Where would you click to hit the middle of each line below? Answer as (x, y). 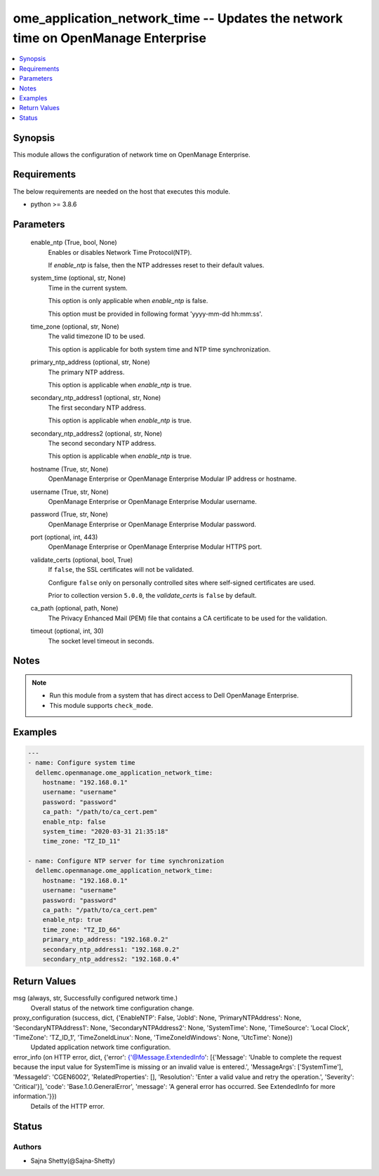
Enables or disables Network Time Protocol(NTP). (120, 252)
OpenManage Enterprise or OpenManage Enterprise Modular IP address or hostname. (172, 479)
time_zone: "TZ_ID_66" (81, 929)
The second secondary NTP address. (102, 443)
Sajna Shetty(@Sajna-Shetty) (73, 1161)
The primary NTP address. (86, 372)
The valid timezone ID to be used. (97, 336)
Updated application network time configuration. (101, 1047)
